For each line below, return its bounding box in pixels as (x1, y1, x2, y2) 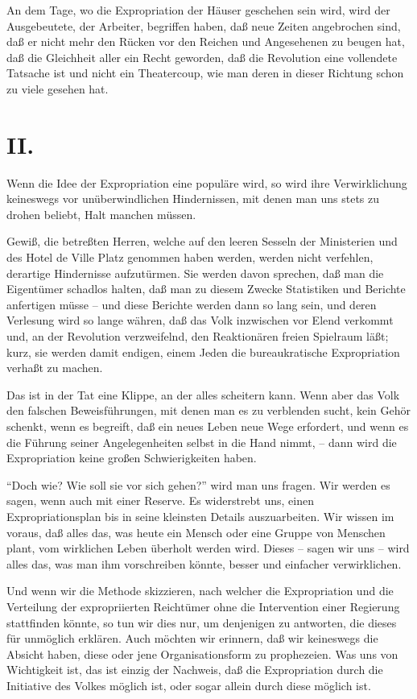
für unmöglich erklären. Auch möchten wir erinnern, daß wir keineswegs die (6, 630, 378, 647)
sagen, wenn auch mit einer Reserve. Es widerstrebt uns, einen (6, 492, 315, 509)
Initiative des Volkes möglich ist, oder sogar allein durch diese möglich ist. (6, 676, 371, 693)
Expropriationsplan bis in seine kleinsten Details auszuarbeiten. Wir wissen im (6, 507, 394, 524)
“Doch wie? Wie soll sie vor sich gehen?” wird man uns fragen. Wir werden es (6, 476, 390, 493)
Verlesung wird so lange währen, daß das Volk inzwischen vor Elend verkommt (6, 312, 394, 329)
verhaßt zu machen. (6, 359, 103, 376)
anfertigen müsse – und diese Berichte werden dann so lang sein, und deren (6, 296, 377, 312)
